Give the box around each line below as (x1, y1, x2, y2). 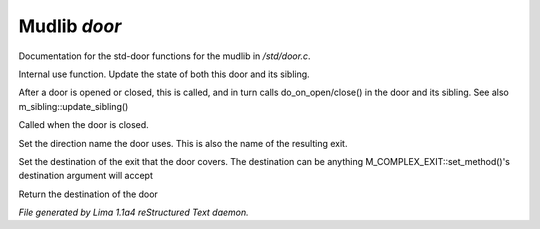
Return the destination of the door (18, 188, 159, 200)
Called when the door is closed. (18, 119, 149, 131)
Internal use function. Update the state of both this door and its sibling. (18, 68, 310, 80)
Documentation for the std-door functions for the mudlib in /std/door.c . (18, 50, 311, 62)
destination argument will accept (18, 170, 154, 182)
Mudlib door (18, 15, 122, 37)
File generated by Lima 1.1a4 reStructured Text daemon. (18, 206, 249, 219)
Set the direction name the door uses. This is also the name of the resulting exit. (18, 137, 348, 149)
